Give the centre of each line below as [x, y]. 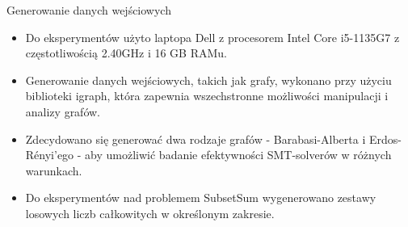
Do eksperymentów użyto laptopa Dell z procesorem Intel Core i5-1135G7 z [212, 37]
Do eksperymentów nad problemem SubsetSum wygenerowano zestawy [201, 198]
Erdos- [385, 139]
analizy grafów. [63, 111]
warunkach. [54, 170]
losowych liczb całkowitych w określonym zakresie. [150, 213]
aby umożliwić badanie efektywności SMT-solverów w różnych [238, 155]
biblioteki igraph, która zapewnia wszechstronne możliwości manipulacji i [207, 96]
